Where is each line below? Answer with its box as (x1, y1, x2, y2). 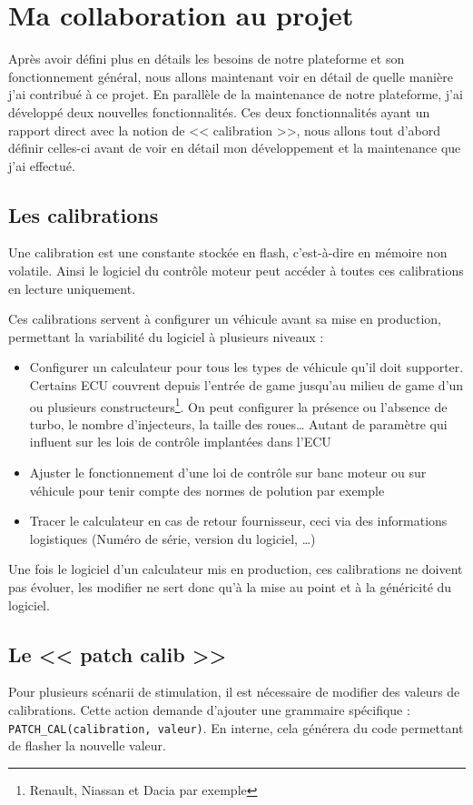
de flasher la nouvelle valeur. (8, 736, 166, 755)
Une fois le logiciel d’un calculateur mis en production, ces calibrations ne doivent (8, 559, 463, 579)
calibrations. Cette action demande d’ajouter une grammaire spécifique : (8, 700, 410, 719)
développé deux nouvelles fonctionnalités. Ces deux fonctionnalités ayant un (8, 102, 430, 121)
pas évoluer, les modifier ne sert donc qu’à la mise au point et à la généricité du (8, 578, 452, 597)
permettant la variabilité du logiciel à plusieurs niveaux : (8, 327, 324, 346)
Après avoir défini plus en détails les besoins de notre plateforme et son (8, 49, 405, 68)
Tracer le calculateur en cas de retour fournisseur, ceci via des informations (29, 511, 448, 530)
